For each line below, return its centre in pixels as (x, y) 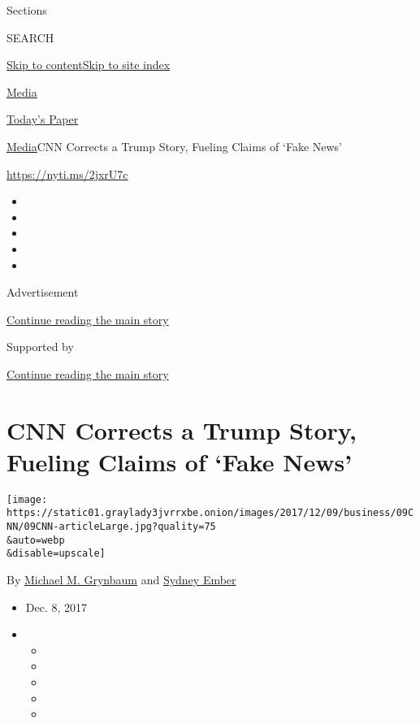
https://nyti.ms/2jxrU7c (67, 173)
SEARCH (30, 37)
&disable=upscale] (56, 554)
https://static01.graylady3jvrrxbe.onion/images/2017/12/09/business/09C (210, 513)
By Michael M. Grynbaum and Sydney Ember (121, 580)
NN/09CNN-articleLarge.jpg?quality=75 (111, 527)
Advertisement (43, 292)
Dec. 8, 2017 (56, 607)
